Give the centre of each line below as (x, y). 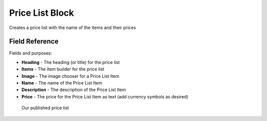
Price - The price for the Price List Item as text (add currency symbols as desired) (105, 96)
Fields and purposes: (31, 53)
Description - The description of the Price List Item (74, 90)
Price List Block (42, 13)
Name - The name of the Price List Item (62, 83)
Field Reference (34, 42)
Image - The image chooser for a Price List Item (70, 76)
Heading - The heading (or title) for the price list (71, 62)
